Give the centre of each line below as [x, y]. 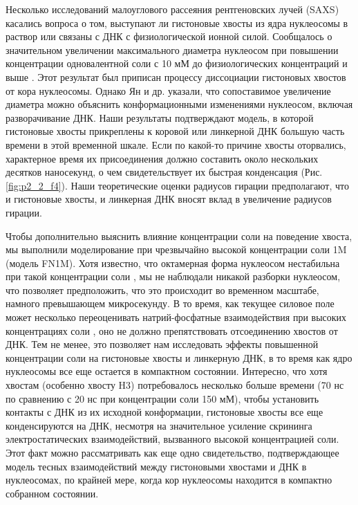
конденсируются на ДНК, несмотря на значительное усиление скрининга [159, 425]
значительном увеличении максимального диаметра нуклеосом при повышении [172, 49]
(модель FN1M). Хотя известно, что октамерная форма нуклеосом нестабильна [173, 263]
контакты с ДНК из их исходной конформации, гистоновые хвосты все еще [164, 412]
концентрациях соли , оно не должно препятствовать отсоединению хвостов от [172, 330]
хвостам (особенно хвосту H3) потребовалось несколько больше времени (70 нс [175, 385]
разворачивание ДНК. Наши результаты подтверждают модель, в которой [160, 117]
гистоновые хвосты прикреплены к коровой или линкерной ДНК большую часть [175, 131]
